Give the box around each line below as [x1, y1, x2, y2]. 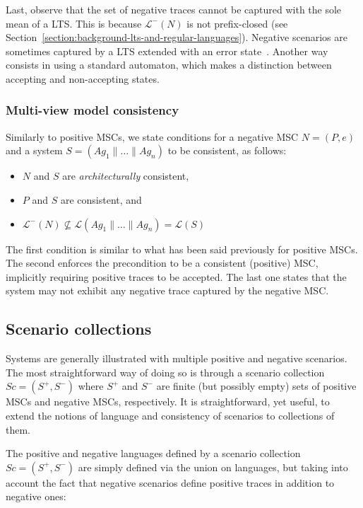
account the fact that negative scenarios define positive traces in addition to [6, 475, 335, 490]
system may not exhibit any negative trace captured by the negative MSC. [6, 283, 329, 298]
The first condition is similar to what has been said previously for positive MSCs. [6, 241, 358, 256]
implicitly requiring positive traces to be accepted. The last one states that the [6, 269, 347, 284]
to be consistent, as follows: [167, 143, 287, 158]
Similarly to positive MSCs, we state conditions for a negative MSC [6, 129, 299, 144]
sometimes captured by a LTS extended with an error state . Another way [6, 43, 328, 58]
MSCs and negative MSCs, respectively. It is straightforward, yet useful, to [6, 394, 330, 409]
